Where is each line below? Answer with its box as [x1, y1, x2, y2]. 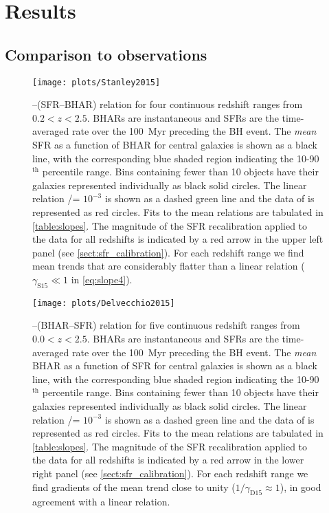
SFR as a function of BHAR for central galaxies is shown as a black [32, 138, 317, 152]
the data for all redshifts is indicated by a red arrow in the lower [32, 452, 304, 467]
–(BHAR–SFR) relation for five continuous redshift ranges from [32, 318, 300, 332]
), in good [280, 479, 321, 494]
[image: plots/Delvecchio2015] [32, 298, 175, 308]
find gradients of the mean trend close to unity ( [32, 479, 236, 494]
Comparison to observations [5, 43, 207, 65]
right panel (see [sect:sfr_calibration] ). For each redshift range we [32, 466, 308, 480]
